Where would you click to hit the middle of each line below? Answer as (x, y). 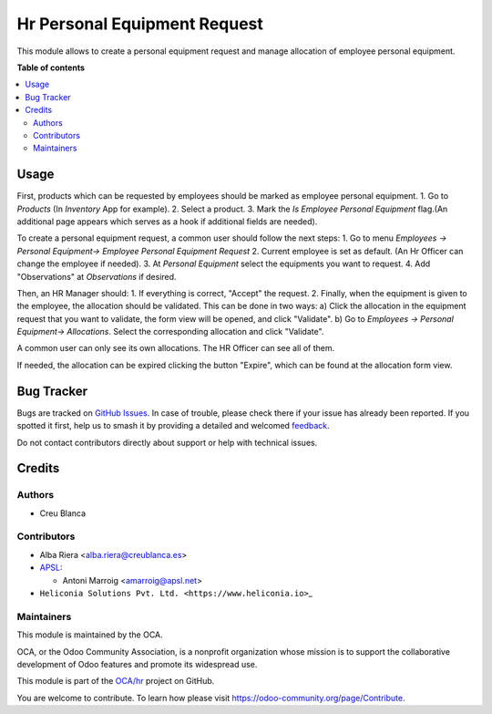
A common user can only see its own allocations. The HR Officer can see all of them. (176, 348)
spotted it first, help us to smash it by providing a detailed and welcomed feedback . (173, 426)
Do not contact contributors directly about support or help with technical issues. (167, 442)
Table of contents (51, 67)
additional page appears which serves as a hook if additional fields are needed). (167, 221)
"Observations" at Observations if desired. (97, 276)
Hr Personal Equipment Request (140, 24)
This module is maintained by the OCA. (90, 635)
